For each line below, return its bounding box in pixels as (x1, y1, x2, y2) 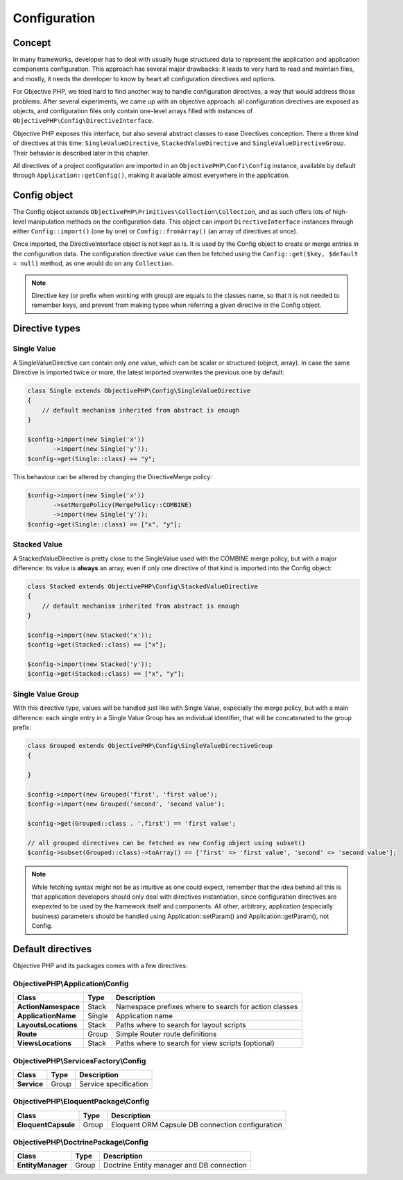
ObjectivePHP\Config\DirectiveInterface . (12, 117, 154, 125)
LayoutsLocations (17, 1020, 78, 1030)
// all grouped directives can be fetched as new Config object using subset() (27, 839, 306, 847)
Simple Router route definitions (115, 1029, 217, 1039)
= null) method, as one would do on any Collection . (12, 259, 174, 267)
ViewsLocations (17, 1038, 72, 1048)
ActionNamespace (17, 1002, 80, 1012)
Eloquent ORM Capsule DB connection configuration (111, 1120, 282, 1129)
